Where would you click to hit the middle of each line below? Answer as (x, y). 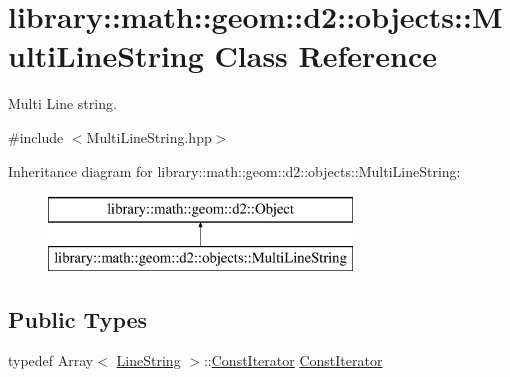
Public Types (78, 318)
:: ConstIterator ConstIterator (293, 360)
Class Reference (326, 55)
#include (36, 136)
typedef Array (51, 360)
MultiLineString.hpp (149, 136)
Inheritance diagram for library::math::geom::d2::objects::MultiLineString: (234, 170)
